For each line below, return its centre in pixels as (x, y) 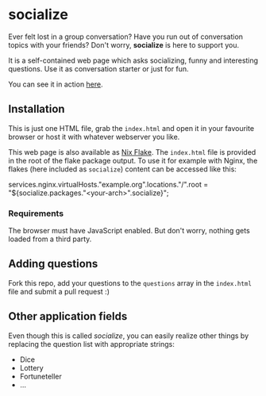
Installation (37, 109)
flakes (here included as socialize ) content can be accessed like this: (122, 169)
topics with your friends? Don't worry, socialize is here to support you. (124, 44)
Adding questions (53, 264)
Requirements (36, 213)
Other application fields (68, 316)
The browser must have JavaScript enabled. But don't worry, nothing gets (129, 231)
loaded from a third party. (50, 239)
